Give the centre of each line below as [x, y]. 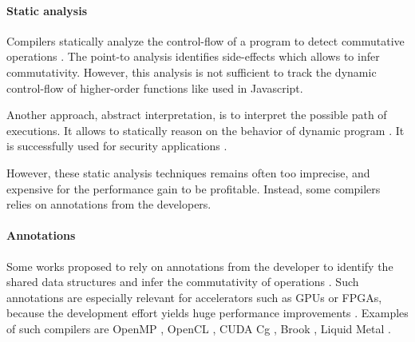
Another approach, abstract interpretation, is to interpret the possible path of [197, 115]
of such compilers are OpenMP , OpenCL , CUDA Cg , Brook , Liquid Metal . [199, 328]
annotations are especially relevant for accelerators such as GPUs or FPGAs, [194, 297]
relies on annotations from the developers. [109, 204]
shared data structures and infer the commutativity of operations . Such [183, 282]
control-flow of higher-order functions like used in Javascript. [155, 87]
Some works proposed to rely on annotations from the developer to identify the [200, 266]
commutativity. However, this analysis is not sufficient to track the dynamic [192, 72]
